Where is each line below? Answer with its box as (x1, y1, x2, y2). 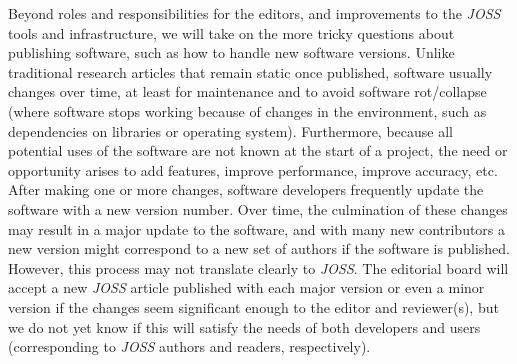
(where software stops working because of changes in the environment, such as (8, 100, 487, 121)
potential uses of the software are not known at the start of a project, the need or (8, 140, 508, 161)
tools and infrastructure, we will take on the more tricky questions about (8, 22, 455, 43)
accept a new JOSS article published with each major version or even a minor (8, 277, 485, 298)
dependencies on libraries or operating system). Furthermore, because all (8, 120, 453, 141)
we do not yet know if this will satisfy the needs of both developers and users (8, 316, 481, 337)
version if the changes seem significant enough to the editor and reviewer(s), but (8, 296, 499, 317)
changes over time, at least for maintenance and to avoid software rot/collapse (8, 81, 487, 102)
